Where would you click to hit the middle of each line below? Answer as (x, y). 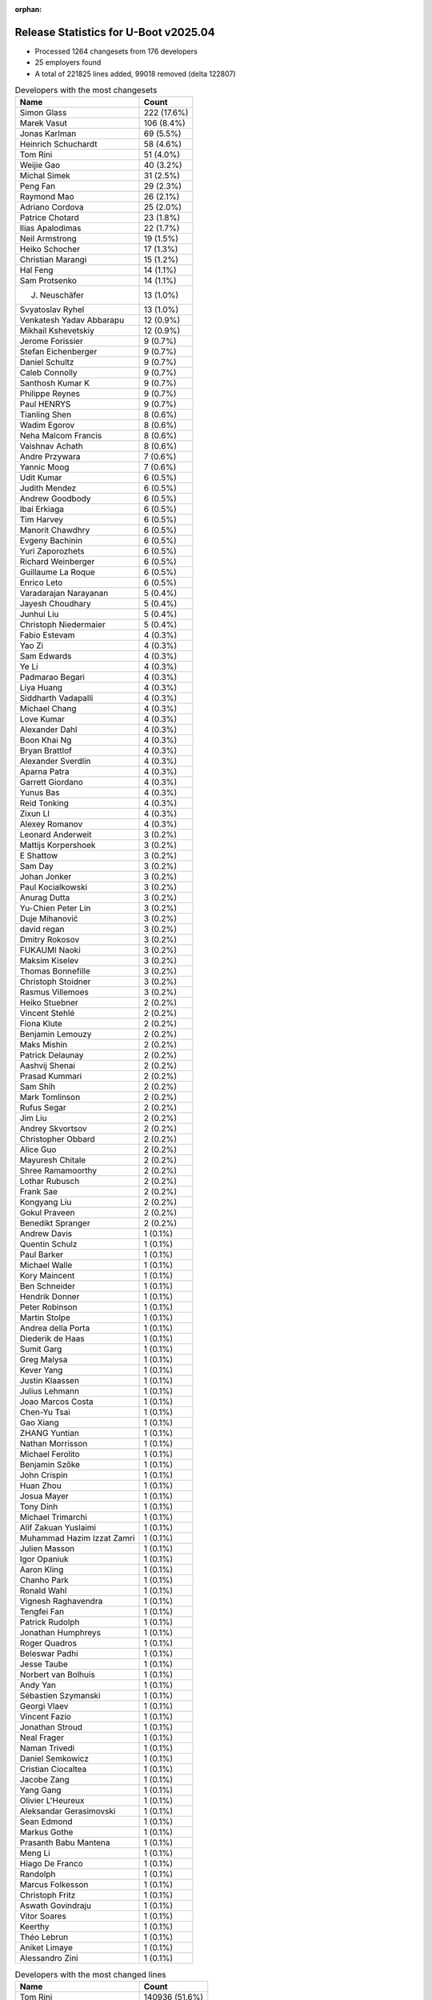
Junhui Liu (39, 614)
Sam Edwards (46, 656)
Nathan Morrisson (54, 1444)
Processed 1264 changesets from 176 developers (116, 51)
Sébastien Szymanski (60, 1696)
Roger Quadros (48, 1643)
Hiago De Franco (51, 1864)
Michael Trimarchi (54, 1518)
